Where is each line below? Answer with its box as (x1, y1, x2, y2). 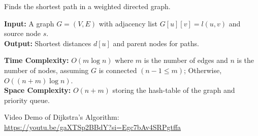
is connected (99, 64, 137, 75)
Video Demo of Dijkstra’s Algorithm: (4, 112, 119, 122)
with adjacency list (99, 18, 157, 28)
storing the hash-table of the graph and (112, 85, 235, 95)
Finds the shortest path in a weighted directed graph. (4, 1, 171, 11)
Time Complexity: (4, 55, 69, 65)
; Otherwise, (184, 64, 222, 75)
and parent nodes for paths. (113, 38, 200, 48)
